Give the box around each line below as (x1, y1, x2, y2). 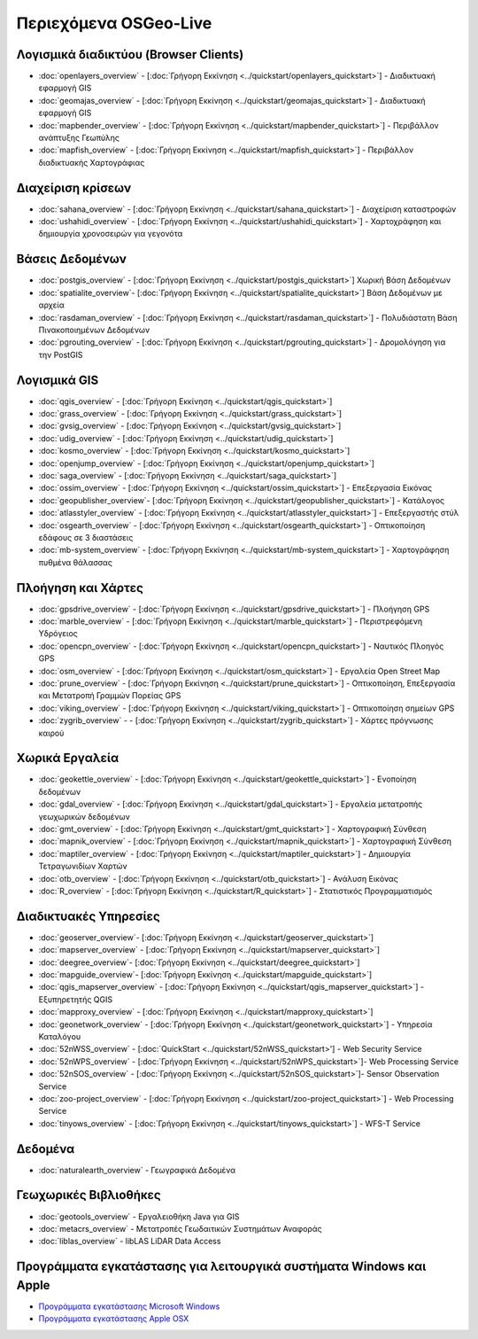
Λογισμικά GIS (16, 372, 99, 387)
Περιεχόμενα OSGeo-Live (16, 13, 212, 33)
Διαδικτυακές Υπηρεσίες (16, 908, 161, 923)
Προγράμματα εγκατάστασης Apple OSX (38, 1313, 189, 1324)
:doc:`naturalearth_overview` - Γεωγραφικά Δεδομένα (38, 1164, 236, 1175)
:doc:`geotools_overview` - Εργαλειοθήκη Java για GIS (38, 1211, 240, 1222)
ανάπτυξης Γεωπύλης (38, 133, 119, 144)
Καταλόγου (38, 1031, 81, 1041)
